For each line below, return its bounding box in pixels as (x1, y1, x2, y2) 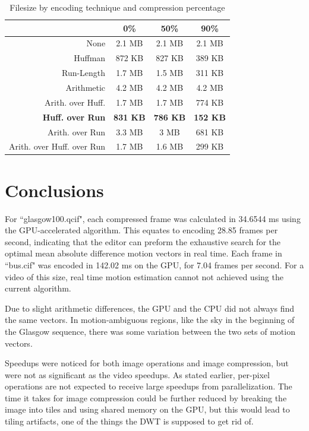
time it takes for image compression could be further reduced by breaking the (5, 391, 287, 404)
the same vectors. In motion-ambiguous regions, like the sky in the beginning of (5, 313, 295, 326)
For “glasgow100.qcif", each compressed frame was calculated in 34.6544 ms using (5, 212, 301, 224)
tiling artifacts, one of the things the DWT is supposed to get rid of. (5, 415, 254, 427)
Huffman (74, 52, 106, 64)
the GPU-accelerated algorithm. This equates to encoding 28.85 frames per (5, 224, 278, 236)
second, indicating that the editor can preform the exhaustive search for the (5, 235, 280, 248)
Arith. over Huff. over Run (9, 140, 106, 153)
